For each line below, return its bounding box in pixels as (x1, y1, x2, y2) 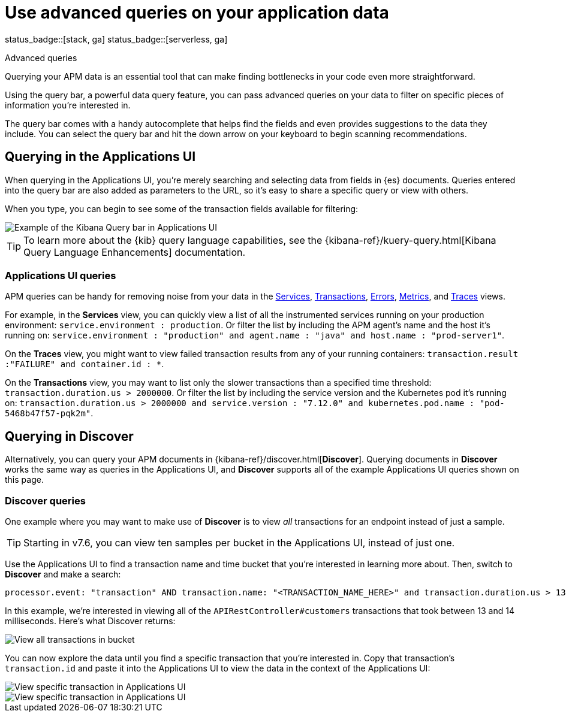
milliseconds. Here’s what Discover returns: (5, 615, 176, 626)
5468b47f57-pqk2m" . (5, 408, 94, 419)
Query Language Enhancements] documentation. (23, 246, 246, 258)
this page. (5, 474, 44, 485)
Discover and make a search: (5, 568, 121, 579)
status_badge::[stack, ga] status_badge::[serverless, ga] (5, 34, 228, 44)
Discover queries (5, 494, 86, 507)
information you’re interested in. (5, 99, 131, 110)
